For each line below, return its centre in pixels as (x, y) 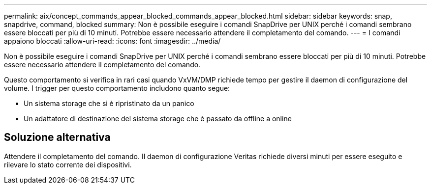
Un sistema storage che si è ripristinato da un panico (109, 103)
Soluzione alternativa (57, 137)
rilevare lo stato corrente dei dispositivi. (68, 164)
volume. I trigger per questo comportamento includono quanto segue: (117, 88)
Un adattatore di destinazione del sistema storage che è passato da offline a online (158, 119)
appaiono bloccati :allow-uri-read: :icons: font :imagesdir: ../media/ (112, 41)
